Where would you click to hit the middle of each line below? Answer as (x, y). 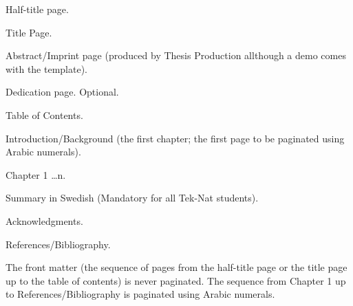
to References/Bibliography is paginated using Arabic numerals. (140, 294)
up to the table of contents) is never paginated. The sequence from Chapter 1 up (176, 280)
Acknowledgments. (44, 220)
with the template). (46, 68)
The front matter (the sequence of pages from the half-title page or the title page (176, 267)
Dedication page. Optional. (62, 92)
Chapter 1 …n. (36, 174)
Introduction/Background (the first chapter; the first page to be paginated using (175, 138)
